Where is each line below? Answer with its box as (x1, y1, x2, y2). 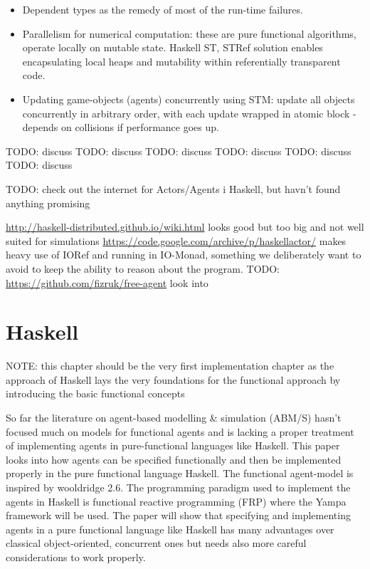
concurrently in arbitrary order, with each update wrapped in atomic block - (22, 105, 356, 120)
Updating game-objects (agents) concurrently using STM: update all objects (22, 91, 355, 106)
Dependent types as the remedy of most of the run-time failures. (22, 2, 303, 16)
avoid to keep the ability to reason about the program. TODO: (6, 261, 280, 276)
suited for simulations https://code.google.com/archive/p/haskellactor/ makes (6, 233, 347, 248)
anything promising (6, 195, 90, 210)
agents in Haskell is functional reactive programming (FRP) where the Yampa (6, 494, 347, 508)
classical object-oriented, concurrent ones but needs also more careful (6, 536, 307, 550)
